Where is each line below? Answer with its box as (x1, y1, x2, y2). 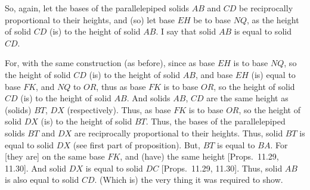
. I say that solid (156, 25, 216, 38)
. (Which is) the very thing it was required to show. (94, 173, 283, 186)
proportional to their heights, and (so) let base (5, 13, 175, 26)
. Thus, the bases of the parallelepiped (145, 115, 286, 127)
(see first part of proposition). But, (73, 138, 200, 151)
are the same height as (206, 92, 289, 104)
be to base (193, 13, 231, 26)
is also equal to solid (5, 173, 79, 186)
